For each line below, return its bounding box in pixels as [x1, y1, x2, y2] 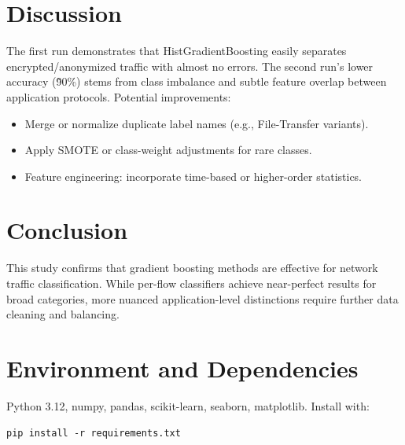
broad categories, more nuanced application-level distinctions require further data [6, 290, 399, 307]
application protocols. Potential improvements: [6, 88, 231, 105]
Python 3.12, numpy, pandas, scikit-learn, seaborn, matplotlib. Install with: [6, 397, 370, 414]
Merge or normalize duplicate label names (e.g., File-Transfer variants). [24, 115, 369, 131]
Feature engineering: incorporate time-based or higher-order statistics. [24, 167, 363, 184]
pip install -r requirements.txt [6, 427, 181, 439]
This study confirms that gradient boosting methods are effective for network [6, 259, 378, 276]
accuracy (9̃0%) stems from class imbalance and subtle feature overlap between [6, 73, 387, 90]
